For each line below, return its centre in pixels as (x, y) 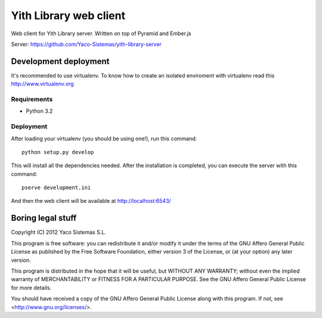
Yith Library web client (68, 16)
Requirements (32, 99)
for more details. (31, 288)
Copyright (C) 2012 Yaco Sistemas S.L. (59, 232)
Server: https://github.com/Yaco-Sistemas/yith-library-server (86, 44)
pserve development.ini (56, 188)
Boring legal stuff (44, 218)
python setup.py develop (58, 152)
